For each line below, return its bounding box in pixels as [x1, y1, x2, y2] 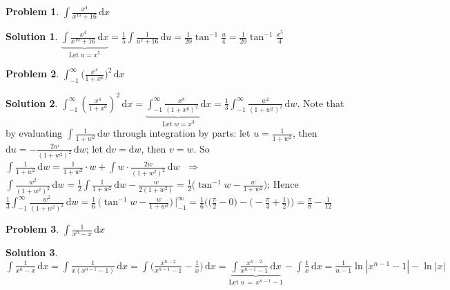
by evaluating [6, 126, 63, 140]
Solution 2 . [6, 95, 58, 110]
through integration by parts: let [112, 126, 251, 140]
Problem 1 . [6, 4, 59, 18]
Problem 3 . [6, 222, 59, 236]
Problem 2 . [6, 66, 59, 81]
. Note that [297, 95, 344, 110]
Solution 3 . [6, 245, 58, 260]
